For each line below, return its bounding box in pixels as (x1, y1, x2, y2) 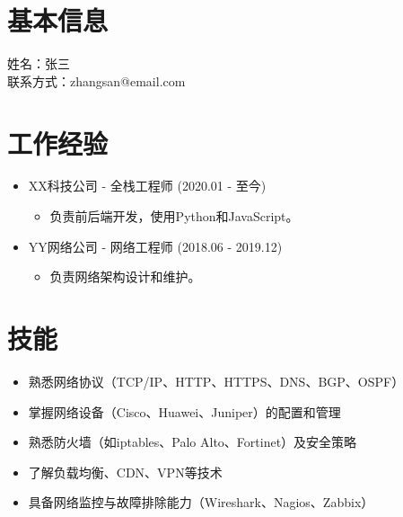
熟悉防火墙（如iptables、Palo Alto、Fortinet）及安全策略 (28, 432, 357, 451)
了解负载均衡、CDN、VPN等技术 (28, 462, 223, 481)
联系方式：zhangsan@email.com (7, 71, 186, 90)
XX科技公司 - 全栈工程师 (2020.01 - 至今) (28, 176, 267, 195)
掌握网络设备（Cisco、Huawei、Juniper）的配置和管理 (28, 402, 341, 421)
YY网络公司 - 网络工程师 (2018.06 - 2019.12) (28, 236, 283, 255)
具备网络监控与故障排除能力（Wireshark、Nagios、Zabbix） (28, 493, 374, 512)
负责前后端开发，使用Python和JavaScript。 (49, 207, 299, 226)
